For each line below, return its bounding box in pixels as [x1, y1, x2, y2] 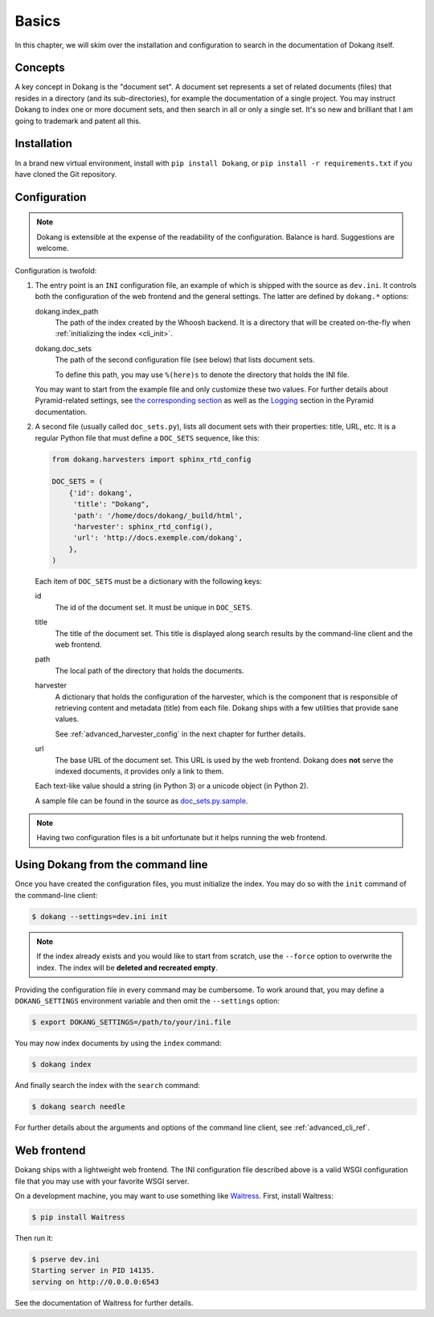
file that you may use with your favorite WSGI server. [14, 1176, 190, 1186]
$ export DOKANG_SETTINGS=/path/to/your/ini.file [31, 1018, 231, 1027]
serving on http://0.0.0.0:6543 [31, 1277, 160, 1286]
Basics [14, 12, 61, 30]
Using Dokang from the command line [14, 858, 208, 872]
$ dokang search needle [31, 1102, 126, 1111]
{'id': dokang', [68, 488, 133, 498]
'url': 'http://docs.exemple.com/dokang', [72, 533, 243, 543]
